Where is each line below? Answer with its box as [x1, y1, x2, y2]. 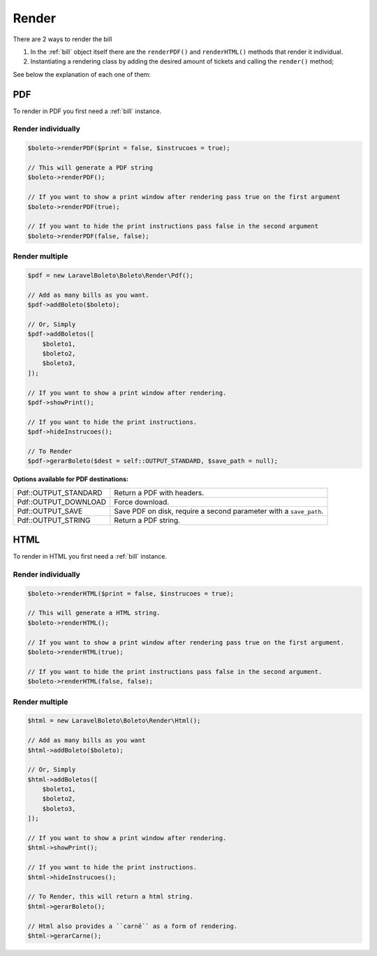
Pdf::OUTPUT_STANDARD [17, 487, 103, 497]
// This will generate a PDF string [27, 163, 154, 171]
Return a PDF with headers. [114, 487, 205, 497]
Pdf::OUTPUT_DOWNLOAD [17, 497, 107, 506]
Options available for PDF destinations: [13, 475, 129, 483]
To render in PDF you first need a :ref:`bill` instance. [13, 107, 162, 115]
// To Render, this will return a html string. [27, 892, 193, 901]
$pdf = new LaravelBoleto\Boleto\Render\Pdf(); [27, 271, 193, 279]
